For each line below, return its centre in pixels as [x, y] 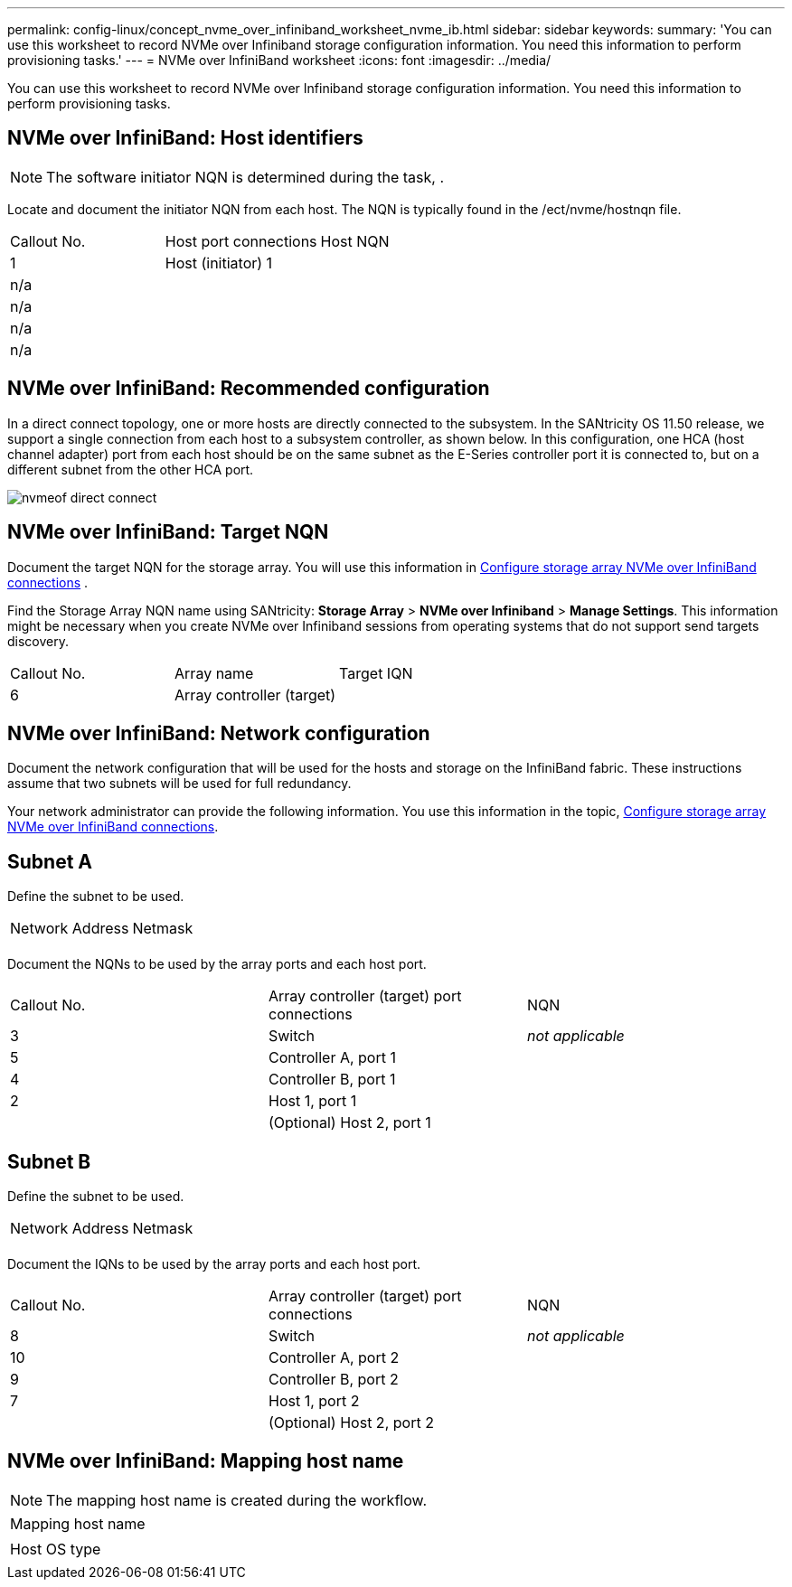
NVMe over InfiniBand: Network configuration [219, 733]
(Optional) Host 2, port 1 [349, 1123]
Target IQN [376, 673]
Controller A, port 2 [334, 1358]
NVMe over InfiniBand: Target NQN [168, 532]
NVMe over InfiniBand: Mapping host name [206, 1461]
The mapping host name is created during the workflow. [236, 1500]
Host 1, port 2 [314, 1401]
